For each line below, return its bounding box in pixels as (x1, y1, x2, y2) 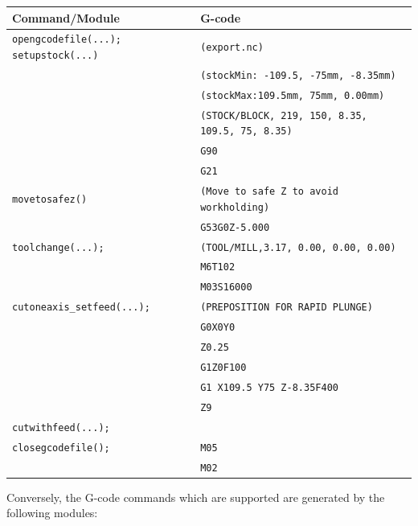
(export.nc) (200, 42, 264, 54)
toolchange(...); (12, 241, 104, 253)
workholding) (200, 201, 270, 213)
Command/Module (12, 9, 120, 26)
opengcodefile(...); (12, 34, 122, 46)
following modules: (6, 504, 98, 521)
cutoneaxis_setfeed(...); (12, 302, 150, 314)
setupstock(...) (12, 50, 99, 61)
